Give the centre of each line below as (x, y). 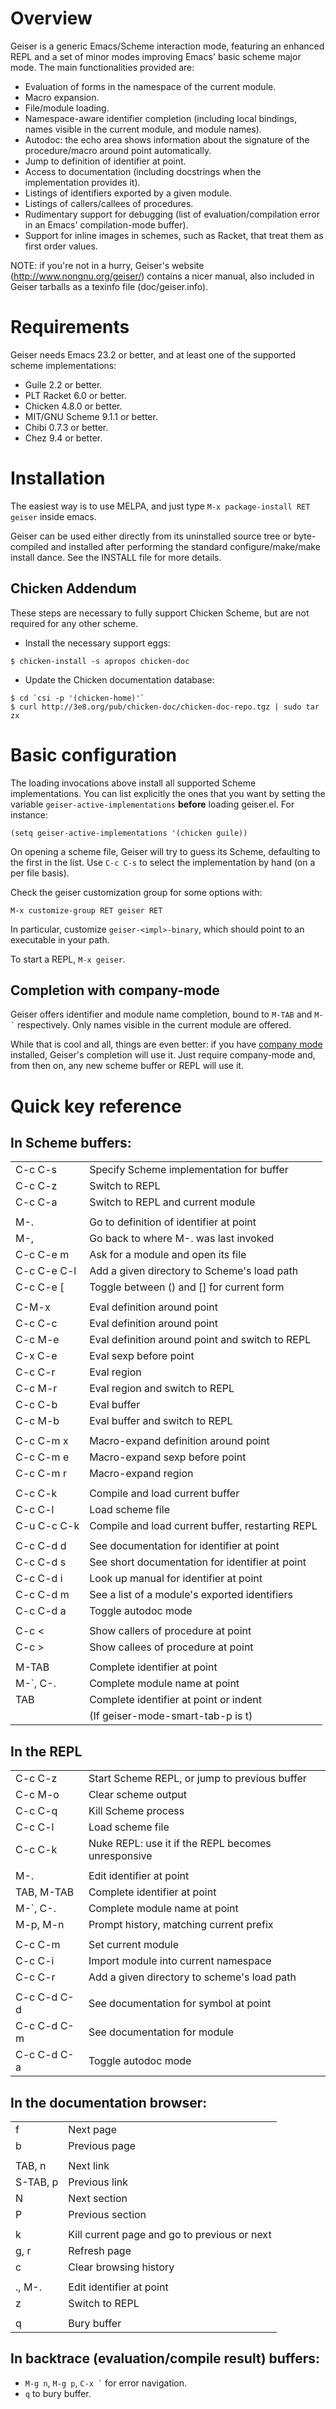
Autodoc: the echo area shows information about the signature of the (167, 139)
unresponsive (120, 1856)
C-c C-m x (42, 1441)
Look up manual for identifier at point (176, 1579)
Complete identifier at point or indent (175, 1700)
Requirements (70, 327)
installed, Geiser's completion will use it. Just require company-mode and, (163, 1055)
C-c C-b (36, 1405)
